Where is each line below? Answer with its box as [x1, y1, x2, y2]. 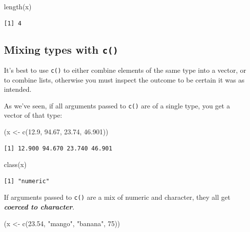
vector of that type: [4, 110, 62, 120]
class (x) [4, 159, 27, 169]
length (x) [4, 1, 32, 11]
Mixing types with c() [4, 42, 119, 57]
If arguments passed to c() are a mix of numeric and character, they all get [4, 192, 230, 202]
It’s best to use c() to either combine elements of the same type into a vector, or [4, 64, 246, 75]
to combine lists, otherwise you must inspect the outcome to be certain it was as [4, 74, 245, 84]
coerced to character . [4, 202, 75, 212]
